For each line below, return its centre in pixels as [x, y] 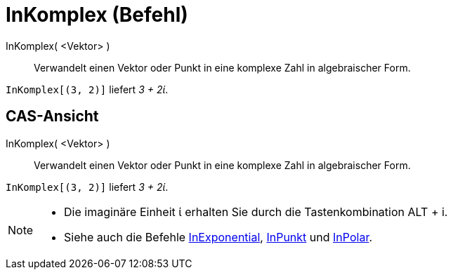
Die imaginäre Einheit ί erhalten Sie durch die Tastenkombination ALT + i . [256, 212]
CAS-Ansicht [52, 116]
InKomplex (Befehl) [97, 15]
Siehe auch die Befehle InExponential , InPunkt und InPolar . [218, 237]
